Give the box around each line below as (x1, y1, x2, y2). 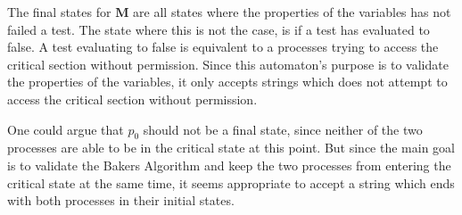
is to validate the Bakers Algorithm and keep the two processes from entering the (7, 155, 451, 174)
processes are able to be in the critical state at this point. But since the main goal (7, 138, 455, 157)
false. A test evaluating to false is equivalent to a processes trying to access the (7, 37, 439, 56)
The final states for (7, 3, 111, 21)
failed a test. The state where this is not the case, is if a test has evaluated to (7, 20, 430, 38)
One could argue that (7, 120, 124, 138)
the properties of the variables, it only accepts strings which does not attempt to (7, 72, 448, 91)
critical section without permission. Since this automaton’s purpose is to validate (7, 54, 449, 73)
